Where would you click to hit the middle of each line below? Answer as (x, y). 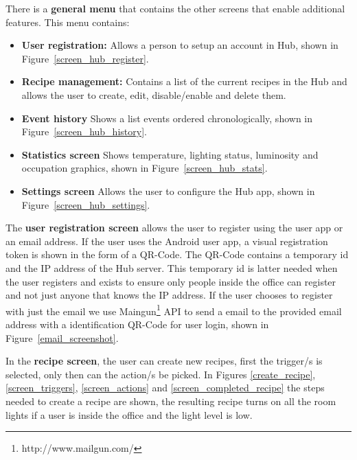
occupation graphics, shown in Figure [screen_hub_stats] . (145, 168)
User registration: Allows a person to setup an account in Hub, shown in (180, 45)
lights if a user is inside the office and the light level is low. (129, 414)
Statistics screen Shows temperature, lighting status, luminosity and (170, 154)
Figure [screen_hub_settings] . (86, 204)
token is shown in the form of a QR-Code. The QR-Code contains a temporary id (177, 254)
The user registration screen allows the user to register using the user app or (174, 228)
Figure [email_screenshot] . (62, 337)
